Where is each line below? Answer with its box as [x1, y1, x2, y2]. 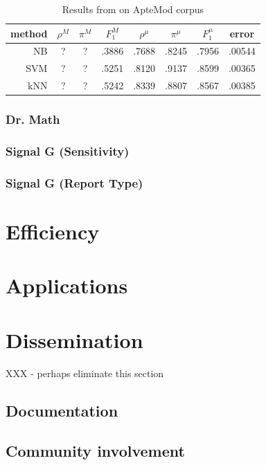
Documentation [6, 399, 118, 421]
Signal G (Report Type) [6, 174, 143, 191]
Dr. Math [6, 111, 60, 128]
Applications [6, 271, 128, 300]
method [10, 26, 48, 40]
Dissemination [6, 325, 143, 354]
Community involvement [6, 440, 185, 462]
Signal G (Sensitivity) [6, 142, 130, 159]
